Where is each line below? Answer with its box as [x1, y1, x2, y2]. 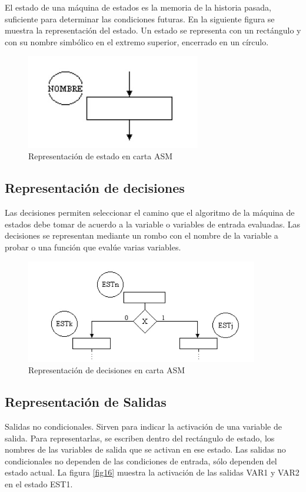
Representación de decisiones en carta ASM [28, 364, 185, 376]
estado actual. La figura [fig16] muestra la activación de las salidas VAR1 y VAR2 [5, 466, 300, 478]
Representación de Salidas [5, 393, 167, 411]
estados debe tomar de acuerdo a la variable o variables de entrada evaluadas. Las [5, 217, 301, 230]
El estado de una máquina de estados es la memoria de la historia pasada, [5, 1, 271, 13]
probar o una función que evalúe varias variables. [5, 240, 181, 253]
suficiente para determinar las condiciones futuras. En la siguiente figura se [5, 12, 275, 25]
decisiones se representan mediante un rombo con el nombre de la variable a [5, 229, 278, 242]
